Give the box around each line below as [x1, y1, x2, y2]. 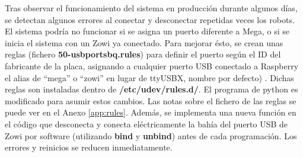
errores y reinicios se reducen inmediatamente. [5, 141, 173, 153]
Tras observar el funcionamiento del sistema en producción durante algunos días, [5, 2, 298, 14]
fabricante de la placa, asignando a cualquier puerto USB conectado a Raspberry [5, 59, 299, 72]
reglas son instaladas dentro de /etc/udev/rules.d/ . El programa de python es [5, 83, 298, 95]
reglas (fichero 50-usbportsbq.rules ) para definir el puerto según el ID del [5, 48, 281, 60]
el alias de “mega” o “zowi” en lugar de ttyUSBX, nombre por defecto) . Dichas [5, 71, 294, 84]
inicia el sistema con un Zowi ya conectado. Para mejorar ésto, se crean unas [5, 36, 283, 49]
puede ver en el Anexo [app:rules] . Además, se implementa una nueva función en [5, 106, 296, 118]
